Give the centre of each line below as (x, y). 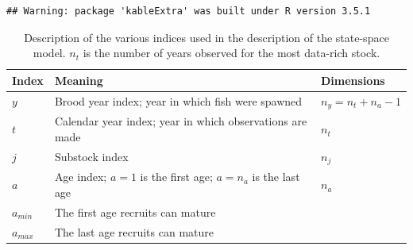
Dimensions (353, 80)
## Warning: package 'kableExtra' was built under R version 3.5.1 (189, 11)
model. (49, 53)
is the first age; (176, 177)
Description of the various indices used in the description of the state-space (206, 37)
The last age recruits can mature (134, 231)
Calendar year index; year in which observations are (181, 121)
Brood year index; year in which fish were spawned (178, 101)
